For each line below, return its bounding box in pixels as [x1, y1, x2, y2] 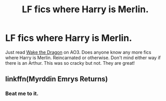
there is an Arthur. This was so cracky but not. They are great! [5, 60, 135, 66]
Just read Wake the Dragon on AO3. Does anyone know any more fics [5, 49, 151, 55]
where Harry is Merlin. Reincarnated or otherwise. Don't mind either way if [5, 55, 161, 61]
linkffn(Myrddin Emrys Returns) [5, 75, 108, 84]
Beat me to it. [5, 90, 39, 97]
